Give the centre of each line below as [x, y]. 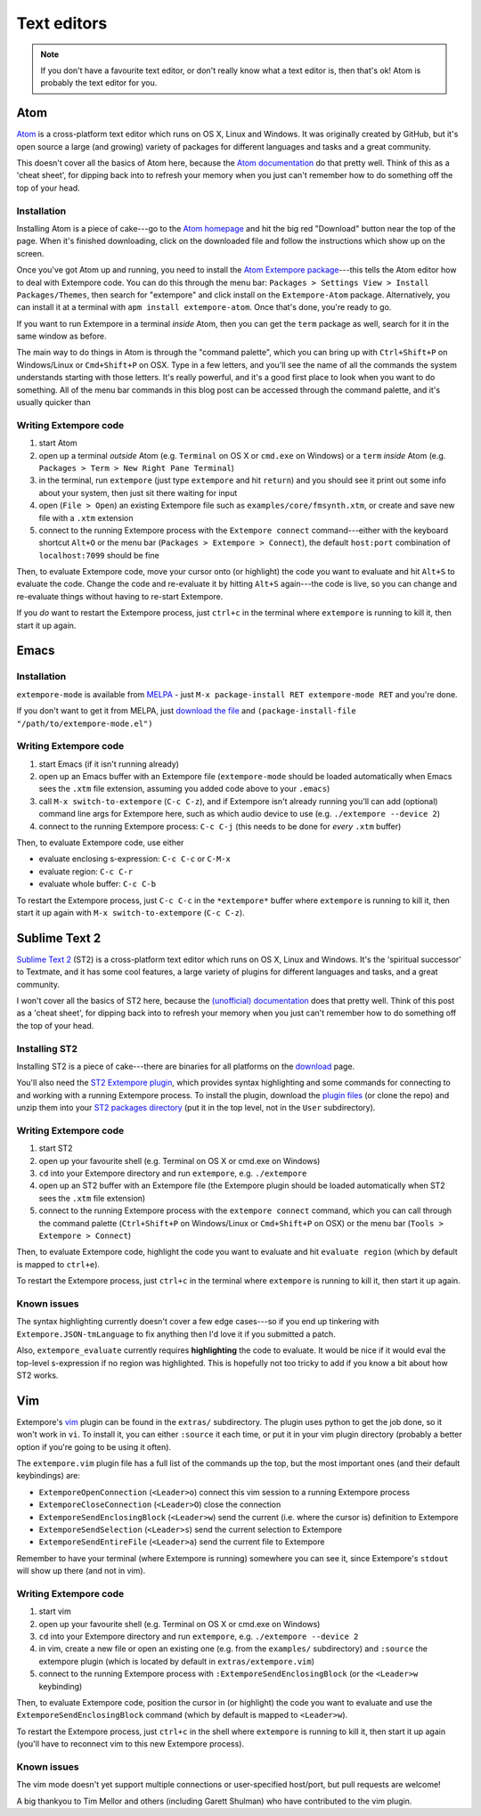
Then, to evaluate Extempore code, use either [100, 843]
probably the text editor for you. [99, 83]
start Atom [58, 443]
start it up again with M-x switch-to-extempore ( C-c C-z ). [130, 912]
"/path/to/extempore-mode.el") [85, 723]
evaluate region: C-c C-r [86, 871]
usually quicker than [53, 403]
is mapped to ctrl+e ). [58, 1264]
